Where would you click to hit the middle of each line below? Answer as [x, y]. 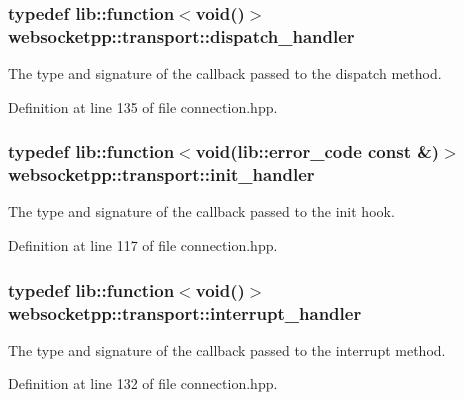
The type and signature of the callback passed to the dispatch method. [225, 73]
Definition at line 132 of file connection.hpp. [143, 383]
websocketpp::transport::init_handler [161, 174]
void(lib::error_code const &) [317, 151]
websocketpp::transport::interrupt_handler [185, 312]
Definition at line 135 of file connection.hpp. [143, 106]
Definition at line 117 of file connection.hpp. [143, 245]
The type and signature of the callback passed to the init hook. [201, 211]
